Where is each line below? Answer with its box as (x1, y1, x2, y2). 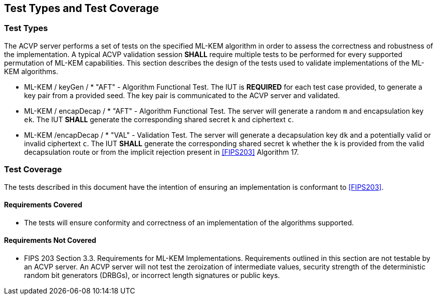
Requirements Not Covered (4, 236, 96, 245)
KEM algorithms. (4, 67, 58, 76)
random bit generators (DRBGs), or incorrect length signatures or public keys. (24, 270, 280, 279)
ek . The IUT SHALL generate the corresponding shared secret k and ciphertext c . (24, 115, 294, 124)
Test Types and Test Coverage (4, 2, 159, 15)
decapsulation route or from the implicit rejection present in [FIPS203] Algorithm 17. (24, 147, 299, 156)
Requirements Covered (4, 200, 83, 209)
